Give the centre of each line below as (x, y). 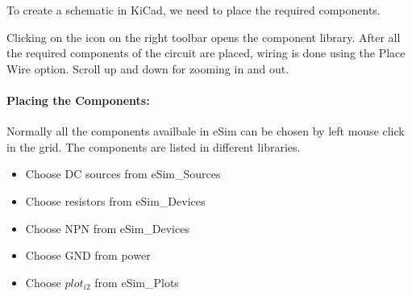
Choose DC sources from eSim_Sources (123, 174)
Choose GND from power (88, 255)
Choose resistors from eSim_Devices (115, 200)
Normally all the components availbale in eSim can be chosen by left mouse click (206, 131)
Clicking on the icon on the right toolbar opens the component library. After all (204, 37)
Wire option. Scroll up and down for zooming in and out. (148, 68)
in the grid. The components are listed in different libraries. (154, 146)
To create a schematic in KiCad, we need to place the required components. (194, 10)
